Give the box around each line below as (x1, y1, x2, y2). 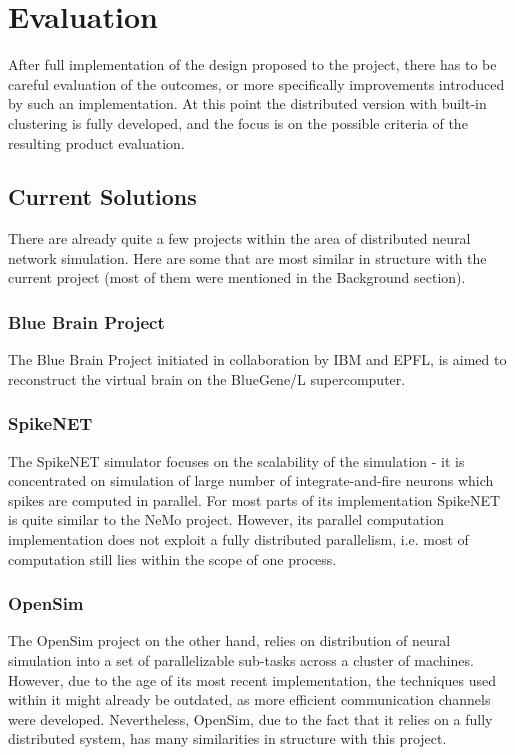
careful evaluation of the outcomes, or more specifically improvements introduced (8, 73, 505, 94)
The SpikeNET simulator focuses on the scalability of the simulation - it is (8, 450, 465, 471)
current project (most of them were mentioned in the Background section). (8, 267, 466, 288)
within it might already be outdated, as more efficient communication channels (8, 689, 491, 710)
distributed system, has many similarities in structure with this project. (8, 728, 447, 749)
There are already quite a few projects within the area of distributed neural (8, 228, 471, 249)
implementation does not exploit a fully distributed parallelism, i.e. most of (8, 529, 469, 550)
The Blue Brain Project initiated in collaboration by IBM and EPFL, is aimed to (8, 349, 507, 370)
